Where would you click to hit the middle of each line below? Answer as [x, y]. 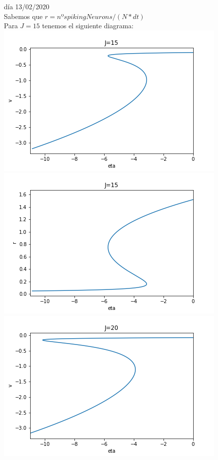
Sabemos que [23, 16]
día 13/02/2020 [27, 6]
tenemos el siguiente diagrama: [88, 26]
